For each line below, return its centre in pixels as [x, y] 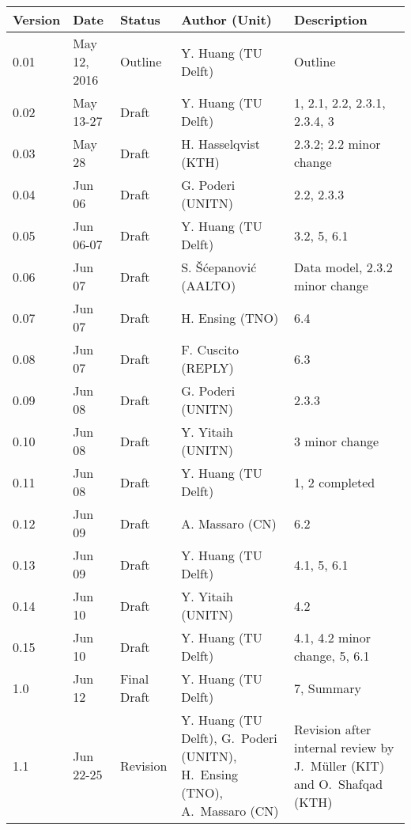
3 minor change [337, 441]
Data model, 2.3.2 [343, 267]
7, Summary [328, 688]
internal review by [344, 747]
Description [331, 19]
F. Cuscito [210, 349]
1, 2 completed [335, 482]
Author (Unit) [227, 19]
